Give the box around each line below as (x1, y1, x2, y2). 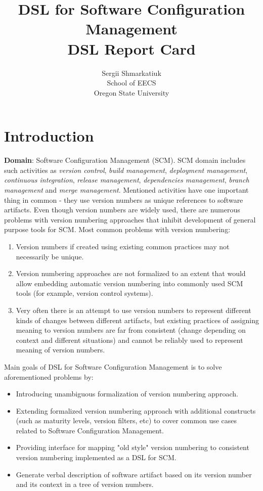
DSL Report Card (67, 38, 196, 59)
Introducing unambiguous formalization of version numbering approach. (16, 388, 238, 399)
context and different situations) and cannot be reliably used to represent (16, 334, 243, 345)
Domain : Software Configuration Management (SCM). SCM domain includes (4, 155, 246, 165)
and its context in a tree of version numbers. (16, 479, 154, 489)
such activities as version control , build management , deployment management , (4, 164, 248, 175)
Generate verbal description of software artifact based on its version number (16, 469, 252, 479)
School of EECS (107, 77, 156, 88)
